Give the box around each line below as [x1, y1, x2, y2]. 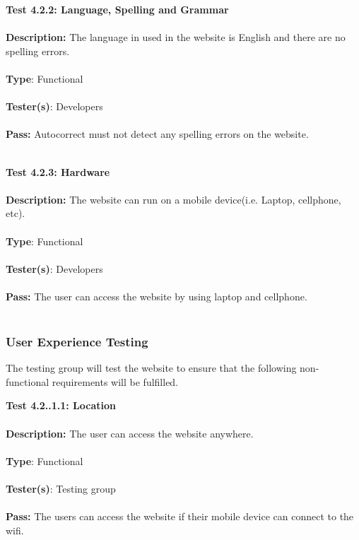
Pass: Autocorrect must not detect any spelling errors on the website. [6, 127, 309, 141]
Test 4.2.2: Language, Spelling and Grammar [6, 2, 229, 16]
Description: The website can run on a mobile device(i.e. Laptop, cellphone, [6, 192, 341, 206]
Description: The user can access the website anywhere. [6, 425, 254, 440]
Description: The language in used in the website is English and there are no [6, 30, 346, 45]
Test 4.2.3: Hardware [6, 164, 110, 179]
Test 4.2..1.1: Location [6, 398, 116, 413]
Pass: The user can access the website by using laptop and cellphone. [6, 288, 307, 303]
